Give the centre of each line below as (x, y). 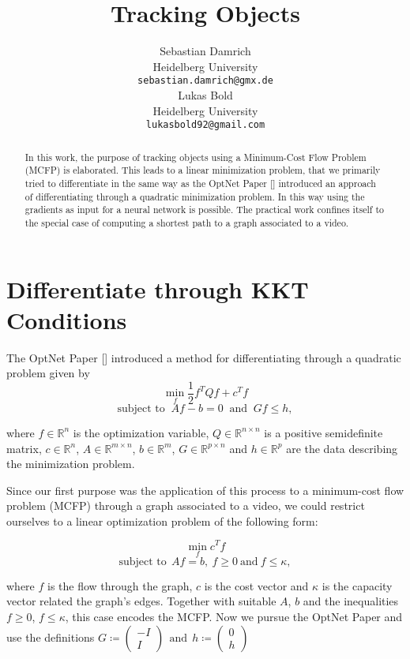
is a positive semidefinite (323, 432)
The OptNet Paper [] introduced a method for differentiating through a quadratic (204, 357)
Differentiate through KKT (158, 288)
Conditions (67, 319)
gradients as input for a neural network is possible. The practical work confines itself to (204, 210)
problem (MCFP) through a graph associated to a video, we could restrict (186, 505)
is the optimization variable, (141, 432)
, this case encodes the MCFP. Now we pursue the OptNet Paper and (234, 616)
